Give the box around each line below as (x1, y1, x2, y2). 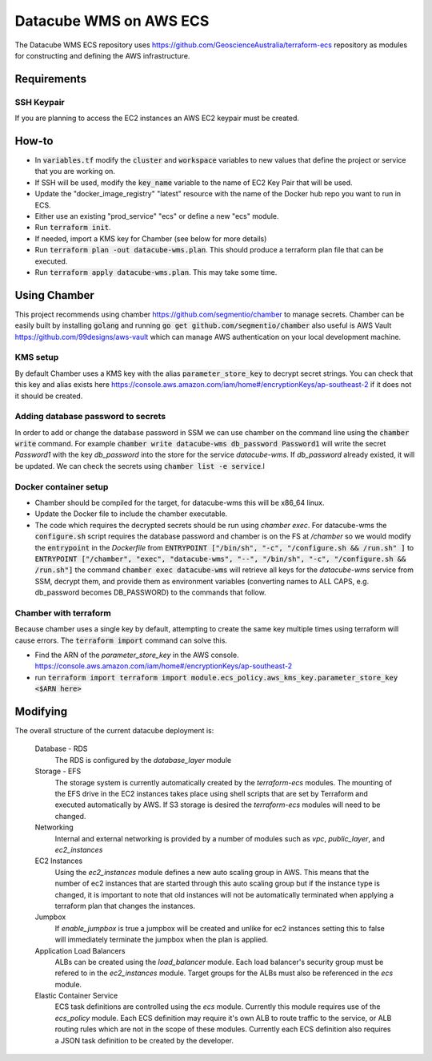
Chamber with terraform (14, 607, 111, 619)
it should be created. (14, 391, 83, 401)
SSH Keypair (14, 96, 66, 107)
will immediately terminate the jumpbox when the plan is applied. (54, 934, 268, 945)
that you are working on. (34, 167, 116, 176)
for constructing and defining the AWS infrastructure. (14, 50, 190, 60)
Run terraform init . (34, 223, 111, 232)
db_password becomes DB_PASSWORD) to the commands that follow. (34, 587, 267, 597)
